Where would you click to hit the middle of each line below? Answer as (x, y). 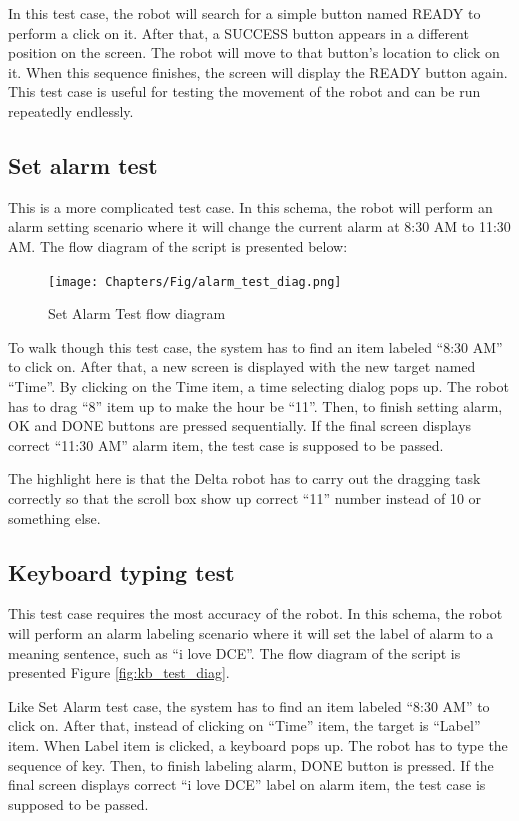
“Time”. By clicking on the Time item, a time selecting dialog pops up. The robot (258, 385)
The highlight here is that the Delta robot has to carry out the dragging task (244, 478)
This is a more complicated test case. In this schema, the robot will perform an (250, 206)
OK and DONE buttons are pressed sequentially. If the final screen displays (240, 425)
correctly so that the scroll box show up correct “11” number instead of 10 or (245, 497)
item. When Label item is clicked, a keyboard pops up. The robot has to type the (258, 744)
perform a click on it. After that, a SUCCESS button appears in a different (238, 32)
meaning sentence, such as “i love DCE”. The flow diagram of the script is (234, 652)
